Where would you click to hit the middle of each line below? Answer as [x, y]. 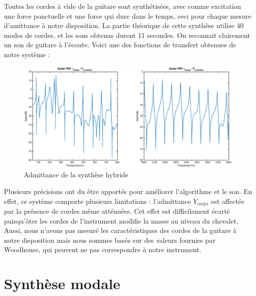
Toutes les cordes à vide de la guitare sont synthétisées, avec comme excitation [123, 6]
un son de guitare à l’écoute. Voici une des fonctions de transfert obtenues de [120, 45]
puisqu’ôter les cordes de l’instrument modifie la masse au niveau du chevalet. [121, 220]
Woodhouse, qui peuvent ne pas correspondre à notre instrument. [103, 249]
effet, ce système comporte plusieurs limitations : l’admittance [97, 201]
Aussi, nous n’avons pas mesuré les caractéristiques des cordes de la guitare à [120, 230]
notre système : [27, 54]
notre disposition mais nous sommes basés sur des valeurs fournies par [110, 240]
